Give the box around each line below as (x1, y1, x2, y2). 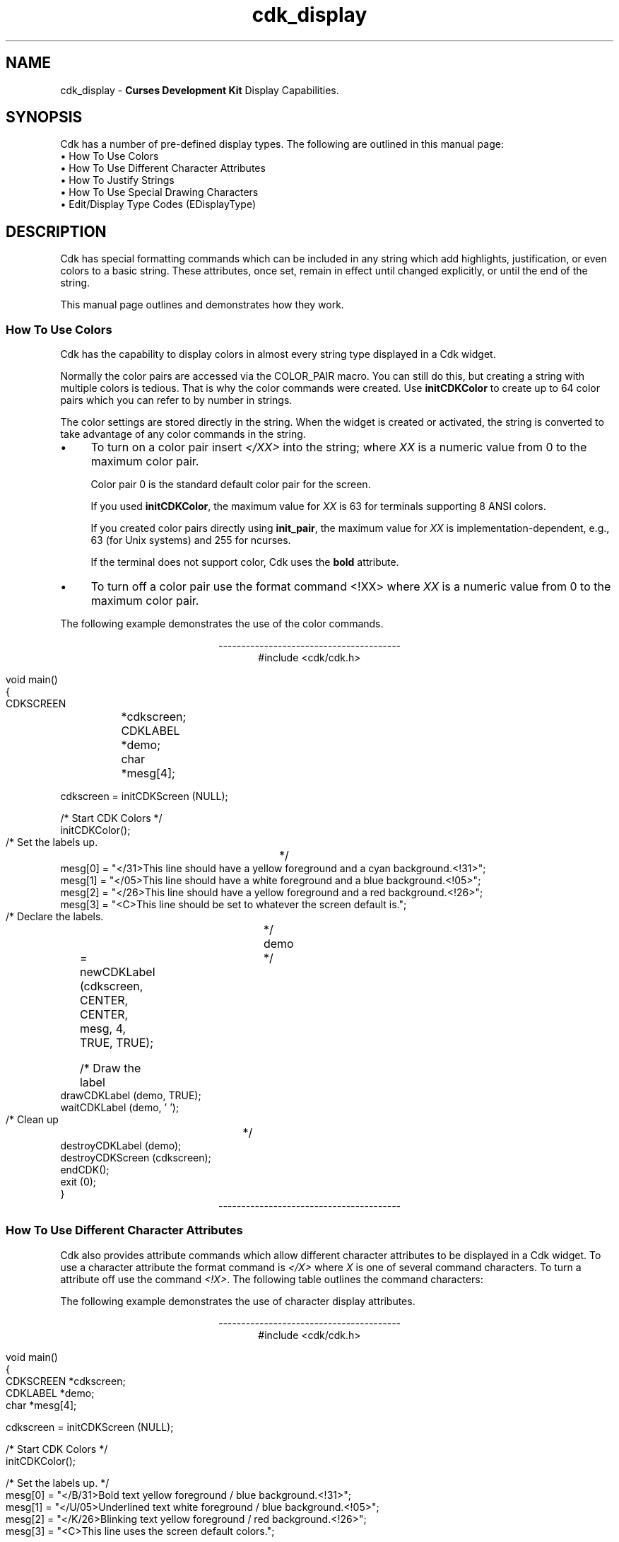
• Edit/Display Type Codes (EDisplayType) (60, 198, 257, 211)
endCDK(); (60, 1164, 110, 1176)
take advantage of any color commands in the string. (60, 428, 306, 441)
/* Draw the (79, 1061, 141, 1076)
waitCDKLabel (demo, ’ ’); (60, 1101, 179, 1114)
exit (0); (60, 1176, 97, 1188)
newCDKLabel (79, 965, 155, 980)
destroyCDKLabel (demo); (60, 1140, 182, 1152)
